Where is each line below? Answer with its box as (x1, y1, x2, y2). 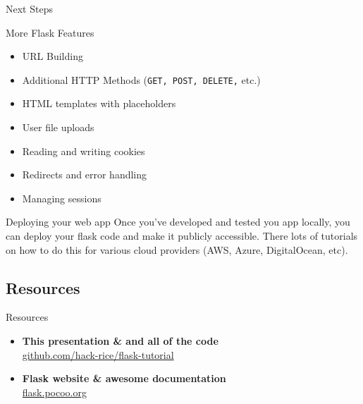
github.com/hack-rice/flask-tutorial (22, 347, 174, 362)
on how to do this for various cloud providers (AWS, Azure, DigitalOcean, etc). (6, 242, 348, 257)
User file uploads (22, 120, 94, 135)
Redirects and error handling (22, 167, 147, 182)
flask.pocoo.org (22, 384, 87, 399)
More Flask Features (6, 25, 94, 39)
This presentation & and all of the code (22, 333, 219, 348)
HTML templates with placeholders (22, 96, 176, 111)
